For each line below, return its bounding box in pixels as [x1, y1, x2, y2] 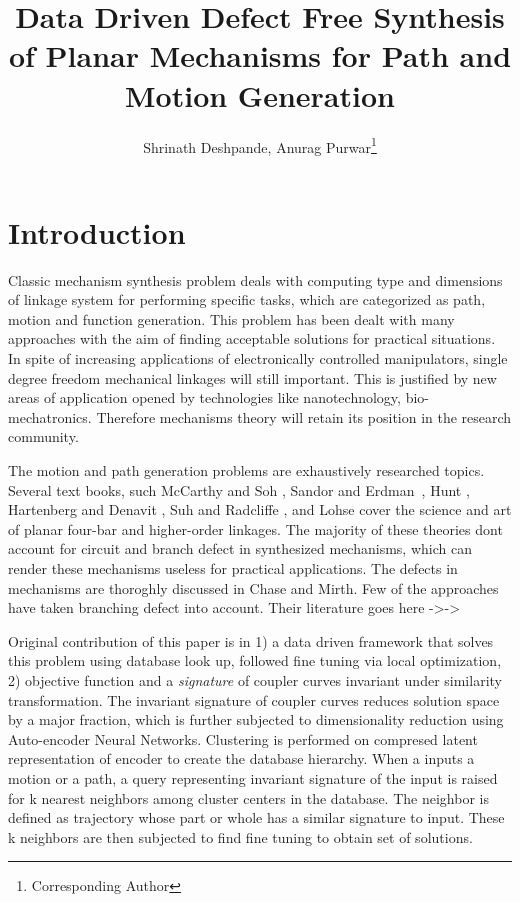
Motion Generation [125, 74, 395, 115]
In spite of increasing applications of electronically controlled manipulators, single [8, 348, 508, 369]
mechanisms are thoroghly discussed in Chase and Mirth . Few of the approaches [8, 577, 499, 598]
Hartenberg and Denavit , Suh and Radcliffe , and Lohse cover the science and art [8, 499, 512, 520]
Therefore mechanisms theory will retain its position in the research [96, 406, 512, 427]
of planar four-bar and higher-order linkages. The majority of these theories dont [8, 518, 503, 539]
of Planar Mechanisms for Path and [8, 35, 512, 76]
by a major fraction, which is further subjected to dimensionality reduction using [8, 709, 504, 730]
